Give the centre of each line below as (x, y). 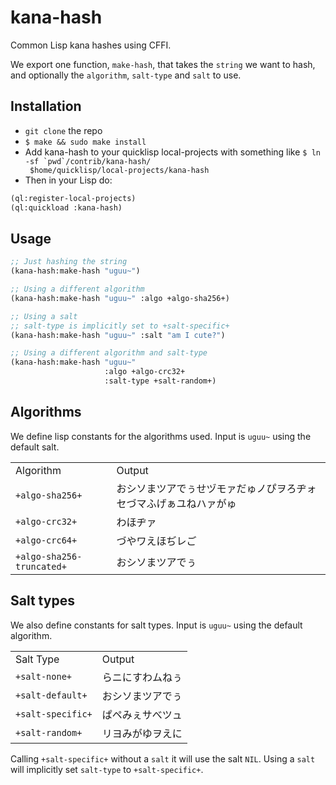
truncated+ (41, 566)
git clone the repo (63, 130)
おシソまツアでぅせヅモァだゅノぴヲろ (206, 488)
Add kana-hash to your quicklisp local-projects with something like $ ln (172, 152)
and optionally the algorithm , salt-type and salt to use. (126, 75)
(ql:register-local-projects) (73, 198)
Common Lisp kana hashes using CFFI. (91, 45)
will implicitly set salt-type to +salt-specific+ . (107, 769)
